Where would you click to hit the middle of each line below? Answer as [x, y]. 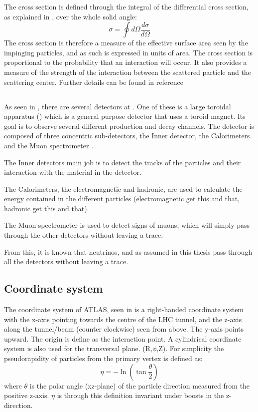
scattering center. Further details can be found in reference [94, 82]
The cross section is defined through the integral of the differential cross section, [126, 6]
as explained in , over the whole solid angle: [70, 16]
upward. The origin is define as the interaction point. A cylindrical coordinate [123, 338]
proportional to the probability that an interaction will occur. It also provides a [126, 62]
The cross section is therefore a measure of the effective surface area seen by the [126, 43]
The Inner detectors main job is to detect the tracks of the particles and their [123, 162]
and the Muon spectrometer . [49, 145]
